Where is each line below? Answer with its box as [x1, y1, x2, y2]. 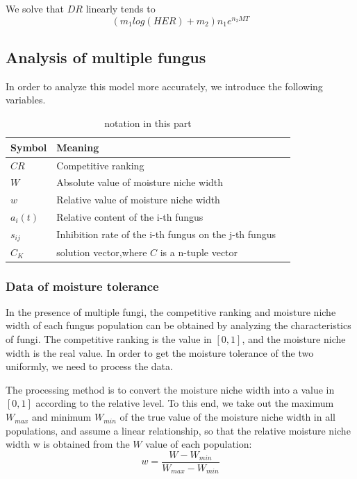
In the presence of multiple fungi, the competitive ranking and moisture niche [6, 304, 336, 319]
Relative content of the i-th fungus [56, 210, 204, 224]
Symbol [10, 140, 47, 154]
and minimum [32, 410, 92, 424]
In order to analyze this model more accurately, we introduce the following [6, 78, 323, 93]
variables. [6, 92, 46, 107]
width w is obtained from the [6, 437, 130, 451]
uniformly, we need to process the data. [6, 359, 173, 373]
